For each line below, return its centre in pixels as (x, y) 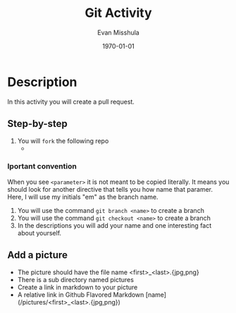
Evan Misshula (118, 32)
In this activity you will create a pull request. (71, 102)
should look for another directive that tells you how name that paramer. (110, 189)
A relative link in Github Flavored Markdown (81, 295)
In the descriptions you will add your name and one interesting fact (114, 225)
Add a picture (38, 255)
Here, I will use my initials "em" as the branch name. (83, 197)
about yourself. (39, 233)
